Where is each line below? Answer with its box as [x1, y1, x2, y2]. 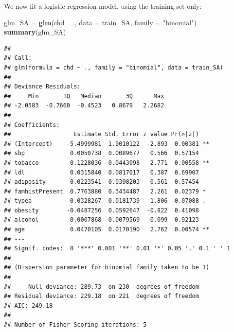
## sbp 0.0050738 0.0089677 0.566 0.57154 [4, 150, 199, 157]
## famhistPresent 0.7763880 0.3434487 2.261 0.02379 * [4, 188, 206, 195]
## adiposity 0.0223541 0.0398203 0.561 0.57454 [4, 178, 199, 186]
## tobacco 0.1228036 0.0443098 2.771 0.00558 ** [4, 159, 210, 166]
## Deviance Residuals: [4, 83, 81, 90]
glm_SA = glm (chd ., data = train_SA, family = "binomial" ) [4, 17, 197, 27]
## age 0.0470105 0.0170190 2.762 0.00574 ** [4, 226, 210, 233]
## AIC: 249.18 [4, 302, 53, 309]
